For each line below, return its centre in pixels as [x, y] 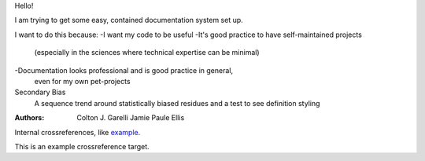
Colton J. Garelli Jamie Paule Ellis [131, 118]
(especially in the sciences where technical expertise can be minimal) [147, 53]
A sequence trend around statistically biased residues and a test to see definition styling [177, 103]
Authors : [30, 118]
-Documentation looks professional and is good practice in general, [124, 70]
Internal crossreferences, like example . [78, 132]
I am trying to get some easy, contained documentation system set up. [129, 20]
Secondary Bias [40, 92]
